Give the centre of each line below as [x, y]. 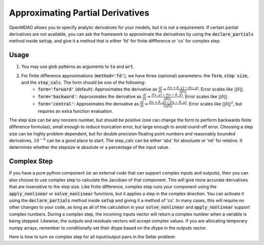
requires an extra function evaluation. [76, 111]
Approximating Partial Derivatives [79, 13]
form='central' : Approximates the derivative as [88, 104]
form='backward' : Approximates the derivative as [90, 97]
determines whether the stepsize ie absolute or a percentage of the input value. [89, 147]
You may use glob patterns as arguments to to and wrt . [78, 67]
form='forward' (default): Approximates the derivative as [98, 89]
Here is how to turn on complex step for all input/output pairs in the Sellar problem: [92, 237]
